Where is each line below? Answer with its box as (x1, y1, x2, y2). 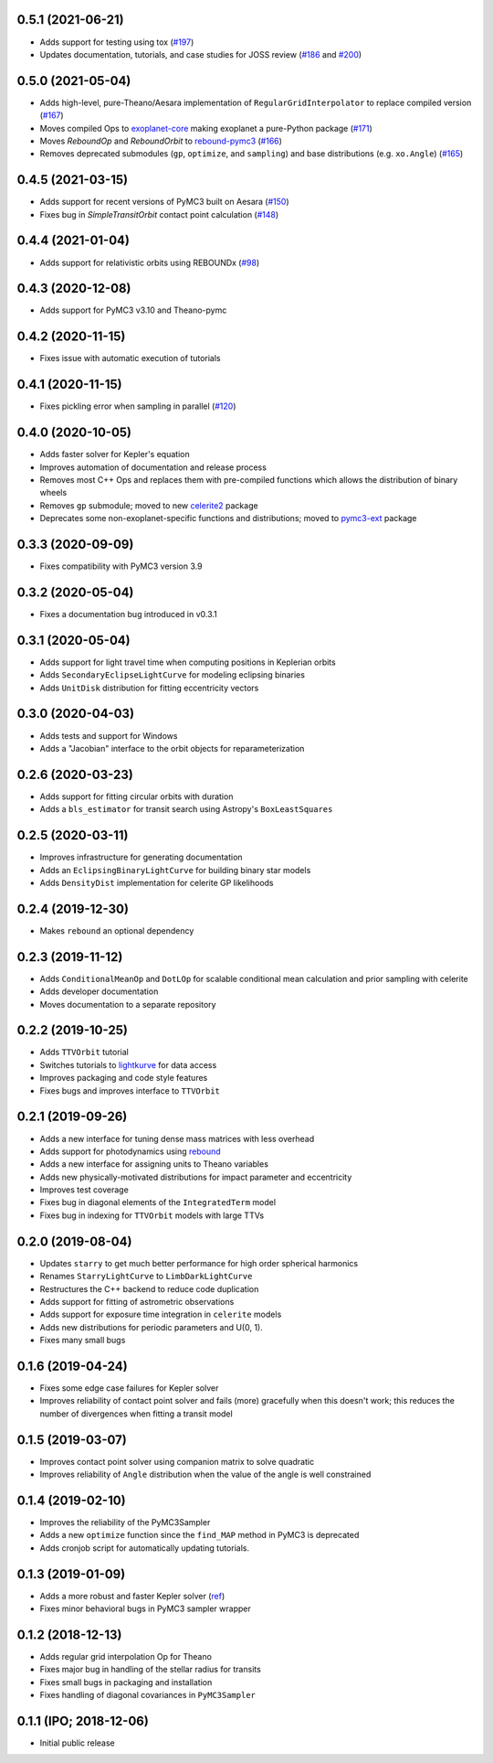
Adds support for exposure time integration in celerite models (39, 1309, 282, 1320)
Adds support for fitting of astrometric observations (39, 1296, 235, 1307)
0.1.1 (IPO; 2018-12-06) (16, 1713, 150, 1728)
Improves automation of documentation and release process (39, 462, 267, 473)
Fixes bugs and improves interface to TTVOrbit (39, 1085, 221, 1096)
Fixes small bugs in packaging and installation (39, 1676, 213, 1687)
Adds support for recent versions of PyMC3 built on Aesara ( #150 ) (39, 197, 289, 208)
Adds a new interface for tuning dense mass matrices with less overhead (39, 1133, 315, 1144)
